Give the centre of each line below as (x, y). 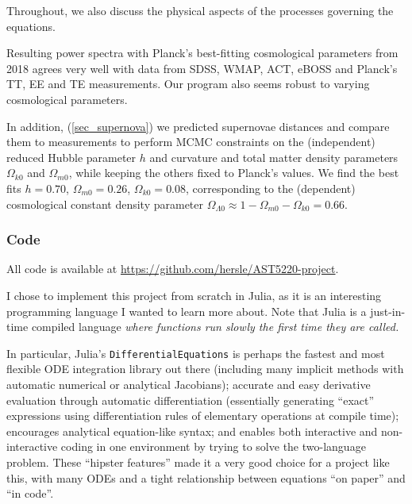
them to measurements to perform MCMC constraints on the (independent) (191, 142)
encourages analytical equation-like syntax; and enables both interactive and (192, 431)
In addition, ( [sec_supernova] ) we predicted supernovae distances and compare (198, 126)
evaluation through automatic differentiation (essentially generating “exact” (191, 400)
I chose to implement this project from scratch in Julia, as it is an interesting (194, 295)
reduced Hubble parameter (71, 157)
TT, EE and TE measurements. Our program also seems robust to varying (188, 84)
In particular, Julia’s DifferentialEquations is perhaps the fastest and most (196, 353)
